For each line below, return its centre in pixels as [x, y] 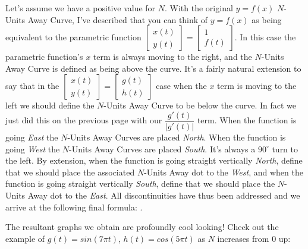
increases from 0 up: [254, 238]
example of [25, 238]
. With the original [199, 8]
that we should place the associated [70, 172]
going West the [33, 149]
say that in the [32, 86]
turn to [285, 149]
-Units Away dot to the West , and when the [224, 172]
